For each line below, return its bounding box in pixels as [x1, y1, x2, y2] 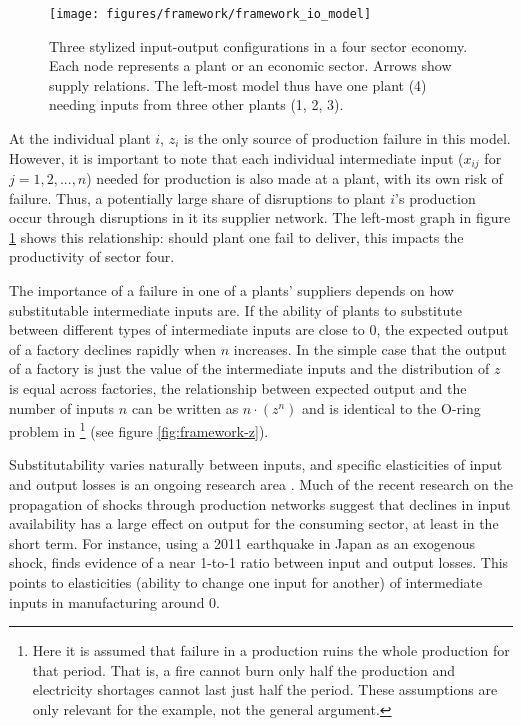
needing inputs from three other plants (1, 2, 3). [49, 94, 344, 115]
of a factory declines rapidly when [9, 338, 217, 359]
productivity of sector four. [9, 246, 175, 267]
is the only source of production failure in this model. [184, 128, 511, 149]
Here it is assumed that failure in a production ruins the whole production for [32, 640, 510, 661]
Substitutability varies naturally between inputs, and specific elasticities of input [9, 454, 503, 475]
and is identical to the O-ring [302, 397, 481, 418]
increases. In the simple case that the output [233, 338, 507, 359]
